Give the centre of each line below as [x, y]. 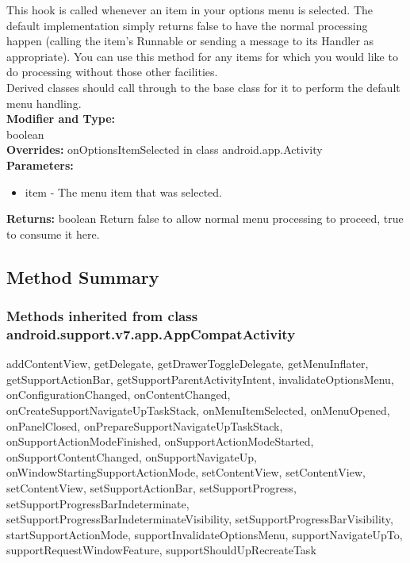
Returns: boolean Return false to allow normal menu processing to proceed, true [205, 218]
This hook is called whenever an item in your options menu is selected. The [190, 10]
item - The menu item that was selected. [123, 191]
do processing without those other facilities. [112, 72]
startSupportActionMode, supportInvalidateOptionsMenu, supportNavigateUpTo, [205, 534]
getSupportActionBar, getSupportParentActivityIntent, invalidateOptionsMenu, [200, 379]
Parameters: [40, 165]
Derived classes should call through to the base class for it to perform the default [203, 87]
